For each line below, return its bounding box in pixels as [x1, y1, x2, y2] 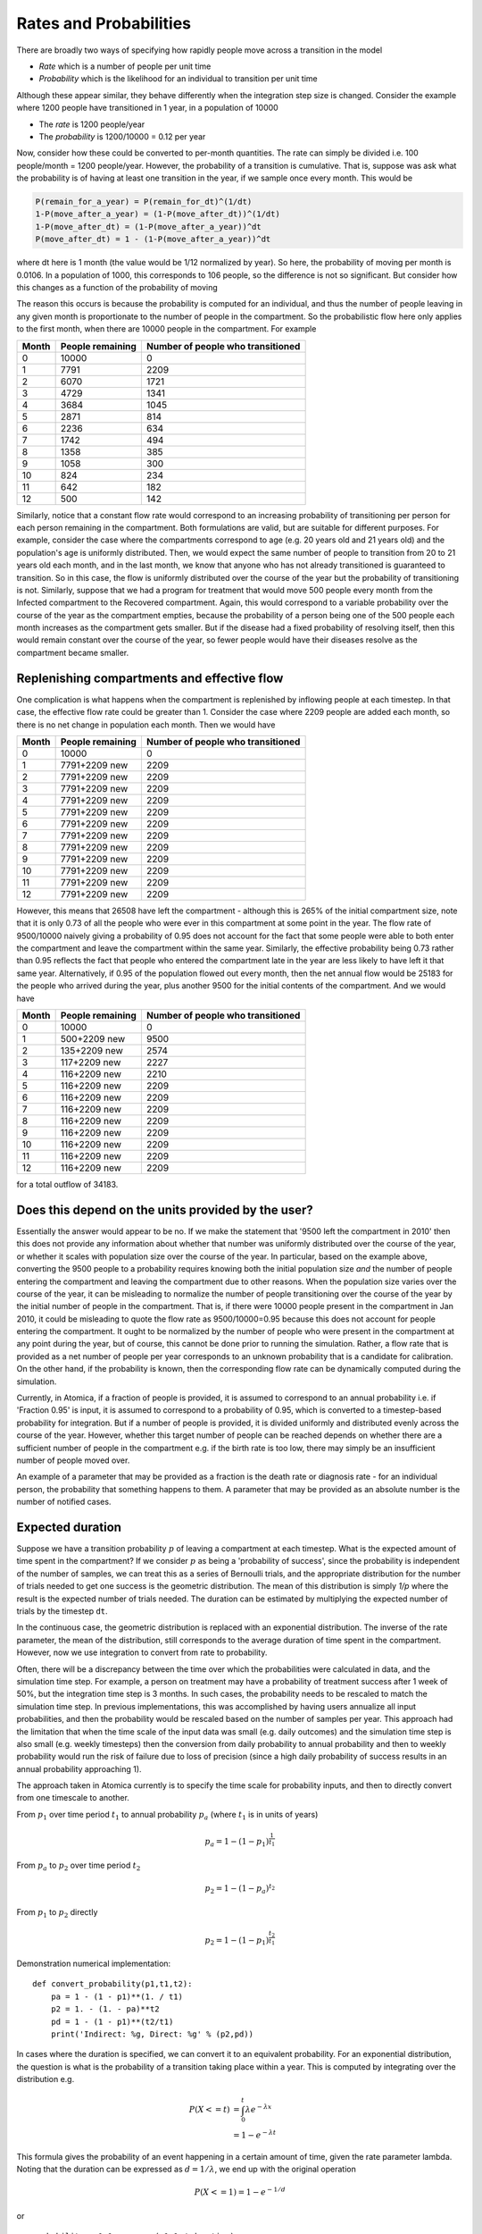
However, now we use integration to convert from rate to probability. [16, 1647, 268, 1658]
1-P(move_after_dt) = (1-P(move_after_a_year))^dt [35, 222, 262, 231]
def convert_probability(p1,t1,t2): [32, 1979, 193, 1989]
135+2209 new [60, 1045, 124, 1057]
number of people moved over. [16, 1455, 130, 1466]
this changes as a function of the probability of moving [16, 281, 218, 292]
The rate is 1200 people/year [38, 119, 145, 130]
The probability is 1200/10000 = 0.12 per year [38, 130, 206, 142]
